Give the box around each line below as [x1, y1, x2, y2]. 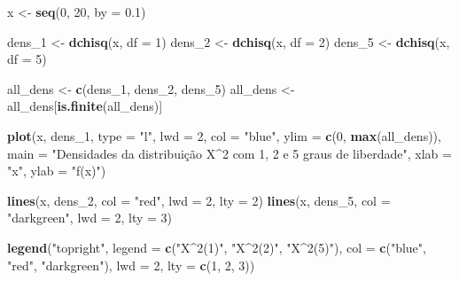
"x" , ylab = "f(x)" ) [7, 161, 106, 180]
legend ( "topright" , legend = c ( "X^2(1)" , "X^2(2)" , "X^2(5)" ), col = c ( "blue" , [7, 238, 426, 256]
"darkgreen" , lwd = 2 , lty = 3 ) [7, 208, 173, 227]
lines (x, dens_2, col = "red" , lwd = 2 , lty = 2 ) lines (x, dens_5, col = [7, 191, 391, 209]
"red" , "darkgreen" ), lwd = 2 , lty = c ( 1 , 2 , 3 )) [7, 255, 255, 274]
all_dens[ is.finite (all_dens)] [7, 97, 163, 115]
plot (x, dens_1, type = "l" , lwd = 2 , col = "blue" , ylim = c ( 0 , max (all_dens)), [7, 126, 441, 144]
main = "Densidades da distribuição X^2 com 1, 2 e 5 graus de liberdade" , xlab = [7, 144, 452, 162]
